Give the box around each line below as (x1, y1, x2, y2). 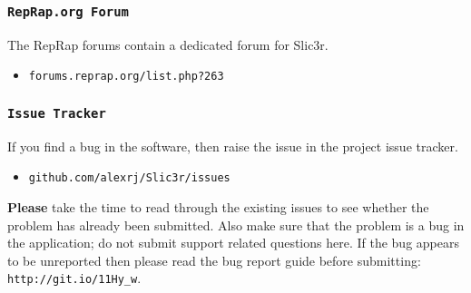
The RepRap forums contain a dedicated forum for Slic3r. (7, 34, 329, 54)
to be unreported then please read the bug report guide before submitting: (7, 250, 421, 269)
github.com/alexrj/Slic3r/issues (28, 171, 231, 185)
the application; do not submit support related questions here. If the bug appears (7, 233, 459, 252)
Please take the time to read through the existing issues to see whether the (7, 198, 429, 217)
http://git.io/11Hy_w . (7, 269, 142, 288)
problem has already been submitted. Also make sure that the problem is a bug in (7, 215, 465, 234)
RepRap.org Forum (7, 4, 129, 19)
